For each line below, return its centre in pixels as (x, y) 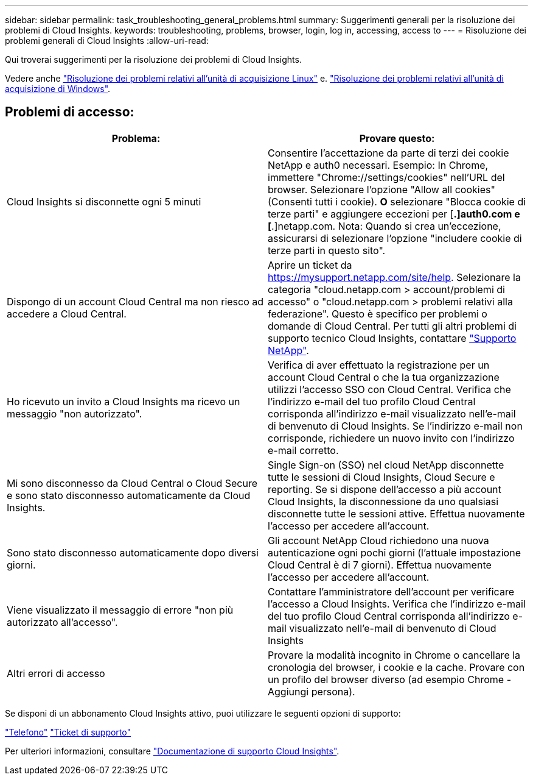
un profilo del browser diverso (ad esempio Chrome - (390, 679)
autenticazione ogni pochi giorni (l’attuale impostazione (394, 552)
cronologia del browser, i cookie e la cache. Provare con (396, 667)
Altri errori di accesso (56, 673)
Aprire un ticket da (310, 265)
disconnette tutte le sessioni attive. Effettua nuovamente (396, 513)
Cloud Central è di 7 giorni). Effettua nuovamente (380, 565)
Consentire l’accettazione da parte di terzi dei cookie (388, 153)
